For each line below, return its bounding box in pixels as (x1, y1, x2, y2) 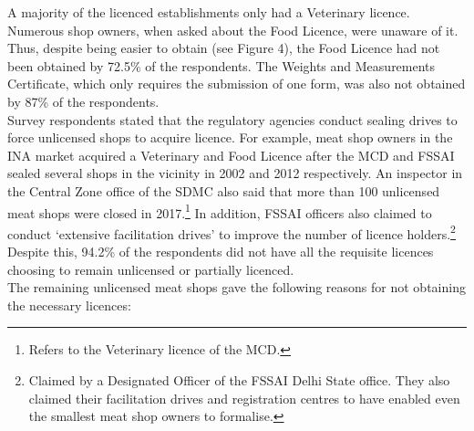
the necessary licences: (7, 295, 131, 314)
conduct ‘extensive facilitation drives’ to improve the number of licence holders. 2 (7, 221, 456, 243)
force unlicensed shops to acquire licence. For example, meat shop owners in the (7, 128, 453, 147)
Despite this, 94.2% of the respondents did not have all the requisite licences (7, 242, 434, 261)
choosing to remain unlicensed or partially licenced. (7, 259, 294, 279)
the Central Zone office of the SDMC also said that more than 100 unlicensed (7, 181, 440, 200)
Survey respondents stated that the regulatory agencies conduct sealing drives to (7, 110, 458, 129)
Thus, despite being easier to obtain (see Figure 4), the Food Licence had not (7, 38, 440, 58)
